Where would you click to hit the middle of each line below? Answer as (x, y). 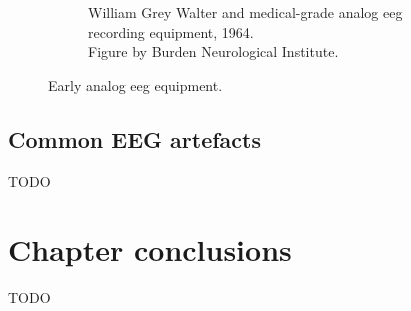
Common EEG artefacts (134, 138)
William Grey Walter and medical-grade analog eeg (245, 12)
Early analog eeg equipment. (135, 84)
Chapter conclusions (150, 249)
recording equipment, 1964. (171, 31)
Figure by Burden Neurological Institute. (213, 51)
